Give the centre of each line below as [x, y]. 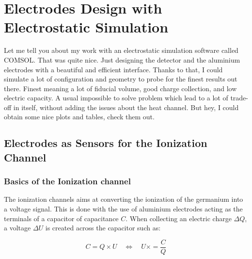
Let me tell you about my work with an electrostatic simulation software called [121, 50]
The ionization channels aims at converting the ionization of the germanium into [124, 199]
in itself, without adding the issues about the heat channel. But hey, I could [126, 107]
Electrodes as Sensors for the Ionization [106, 143]
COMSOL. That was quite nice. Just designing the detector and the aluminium [122, 59]
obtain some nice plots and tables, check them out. [79, 117]
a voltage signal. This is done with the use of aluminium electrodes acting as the [123, 209]
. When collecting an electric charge [179, 218]
